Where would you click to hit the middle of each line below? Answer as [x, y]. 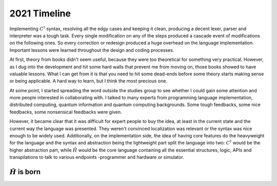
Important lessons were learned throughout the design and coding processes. [92, 50]
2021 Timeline [40, 13]
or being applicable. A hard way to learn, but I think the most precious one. [88, 81]
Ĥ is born [25, 172]
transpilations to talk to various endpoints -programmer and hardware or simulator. [97, 157]
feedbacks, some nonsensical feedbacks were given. [66, 112]
